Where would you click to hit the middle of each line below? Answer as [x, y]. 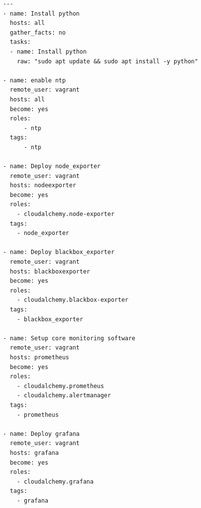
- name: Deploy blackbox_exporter [59, 252]
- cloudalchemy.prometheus [60, 386]
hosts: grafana [34, 453]
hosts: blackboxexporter [50, 271]
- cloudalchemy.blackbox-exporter [73, 300]
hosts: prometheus [40, 357]
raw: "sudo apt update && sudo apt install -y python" [107, 61]
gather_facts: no [38, 32]
